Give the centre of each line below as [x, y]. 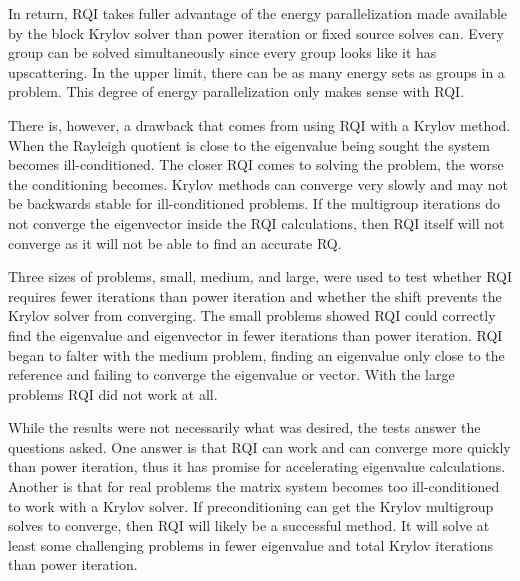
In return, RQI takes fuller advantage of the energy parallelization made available [258, 13]
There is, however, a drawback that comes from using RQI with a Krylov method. [259, 124]
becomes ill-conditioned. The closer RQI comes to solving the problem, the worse [256, 164]
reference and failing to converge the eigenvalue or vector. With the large [231, 374]
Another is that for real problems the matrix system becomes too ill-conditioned [254, 486]
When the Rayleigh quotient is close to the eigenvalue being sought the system [249, 144]
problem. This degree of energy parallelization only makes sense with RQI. [236, 91]
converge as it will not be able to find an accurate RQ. [175, 242]
